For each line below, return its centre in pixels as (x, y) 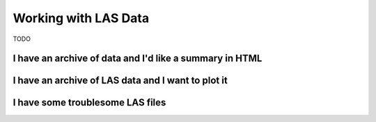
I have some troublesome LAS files (89, 103)
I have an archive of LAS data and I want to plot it (120, 81)
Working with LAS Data (81, 18)
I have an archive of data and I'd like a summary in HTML (138, 59)
